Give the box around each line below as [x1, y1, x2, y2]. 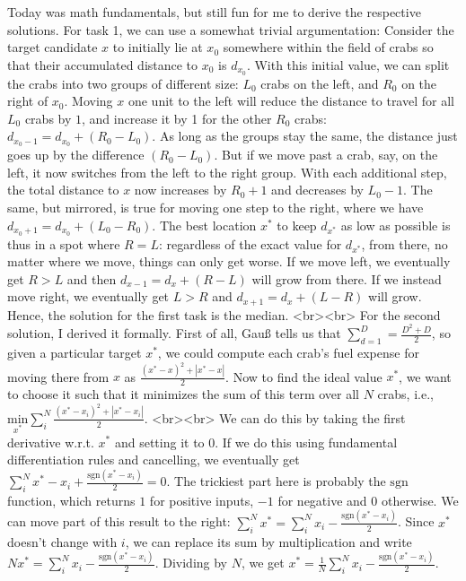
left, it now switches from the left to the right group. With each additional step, [7, 162, 447, 181]
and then [66, 269, 117, 288]
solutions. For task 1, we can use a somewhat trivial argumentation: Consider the [7, 20, 454, 39]
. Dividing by [154, 553, 228, 572]
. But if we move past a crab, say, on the [214, 145, 438, 164]
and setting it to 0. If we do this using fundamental [114, 432, 398, 451]
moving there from [7, 367, 110, 386]
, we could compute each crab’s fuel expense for [157, 343, 419, 362]
